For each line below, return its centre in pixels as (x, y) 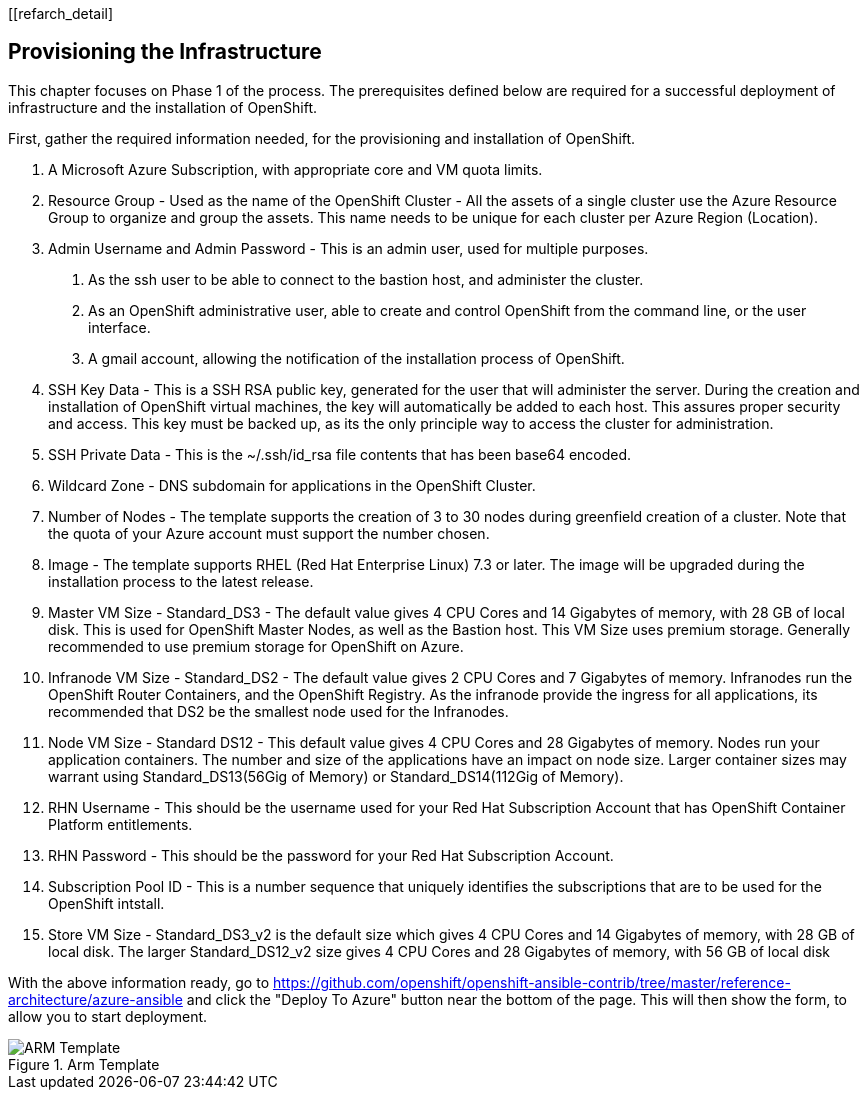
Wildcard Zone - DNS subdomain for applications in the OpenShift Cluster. (292, 485)
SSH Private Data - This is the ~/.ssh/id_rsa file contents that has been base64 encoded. (340, 454)
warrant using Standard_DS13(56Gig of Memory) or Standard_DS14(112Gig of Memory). (336, 776)
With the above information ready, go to (139, 982)
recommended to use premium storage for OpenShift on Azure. (256, 646)
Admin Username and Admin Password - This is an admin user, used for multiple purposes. (348, 248)
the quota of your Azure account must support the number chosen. (269, 533)
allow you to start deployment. (108, 1016)
